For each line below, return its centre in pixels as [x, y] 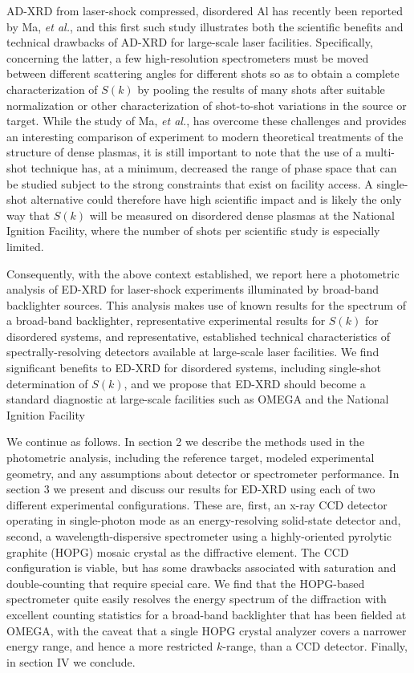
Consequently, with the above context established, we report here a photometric [203, 273]
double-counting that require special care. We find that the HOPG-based [186, 583]
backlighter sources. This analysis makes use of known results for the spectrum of [206, 304]
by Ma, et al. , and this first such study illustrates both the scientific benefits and [205, 26]
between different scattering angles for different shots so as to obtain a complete [203, 73]
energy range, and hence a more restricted [110, 646]
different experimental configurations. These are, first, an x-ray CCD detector [197, 504]
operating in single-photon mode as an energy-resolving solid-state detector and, [204, 520]
